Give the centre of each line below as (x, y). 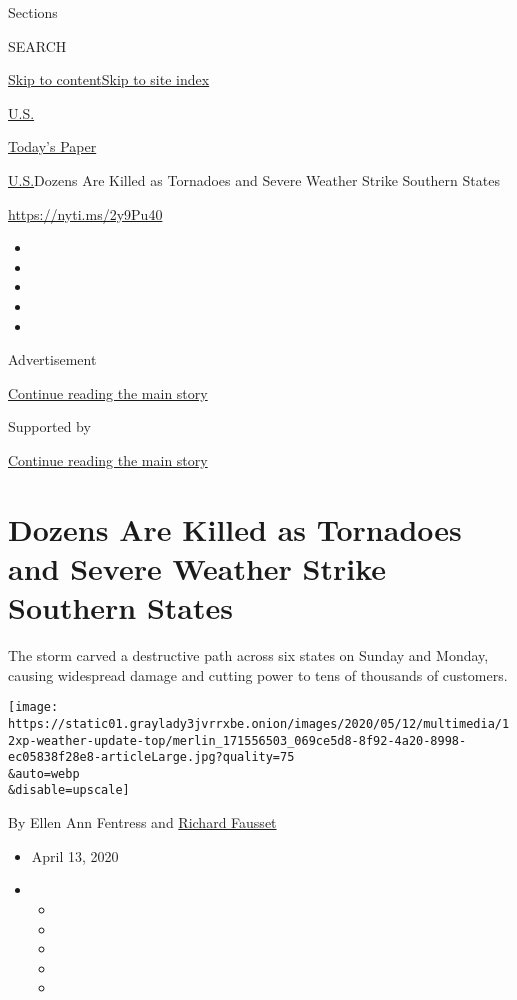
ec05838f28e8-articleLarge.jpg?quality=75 (151, 757)
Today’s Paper (52, 146)
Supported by (49, 426)
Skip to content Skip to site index (109, 79)
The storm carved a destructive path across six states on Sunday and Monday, (248, 655)
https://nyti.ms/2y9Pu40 (85, 213)
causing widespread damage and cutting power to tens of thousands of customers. (258, 674)
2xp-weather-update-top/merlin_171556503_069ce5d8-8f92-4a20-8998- (237, 740)
